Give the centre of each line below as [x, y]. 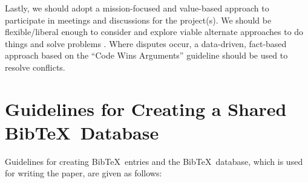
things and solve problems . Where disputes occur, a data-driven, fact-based [146, 43]
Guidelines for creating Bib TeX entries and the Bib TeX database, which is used [154, 161]
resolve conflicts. [35, 67]
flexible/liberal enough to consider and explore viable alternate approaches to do [154, 32]
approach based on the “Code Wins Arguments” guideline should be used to [146, 55]
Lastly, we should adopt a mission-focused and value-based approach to [137, 8]
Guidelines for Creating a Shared [146, 108]
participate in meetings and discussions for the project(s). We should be [138, 20]
